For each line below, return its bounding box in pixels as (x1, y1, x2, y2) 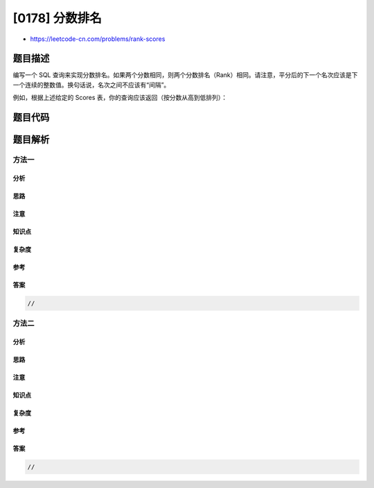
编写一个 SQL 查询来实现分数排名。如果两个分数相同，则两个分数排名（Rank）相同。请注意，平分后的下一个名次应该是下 (12, 71, 358, 79)
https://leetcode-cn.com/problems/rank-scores (30, 35, 166, 43)
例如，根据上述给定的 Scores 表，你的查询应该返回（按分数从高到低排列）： (12, 94, 228, 102)
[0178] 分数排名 (12, 10, 102, 26)
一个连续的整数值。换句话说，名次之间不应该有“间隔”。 (12, 81, 170, 89)
